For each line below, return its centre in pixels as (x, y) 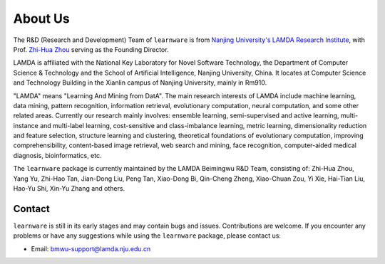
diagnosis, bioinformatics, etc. (57, 155)
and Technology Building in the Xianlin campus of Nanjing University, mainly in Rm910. (140, 83)
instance (26, 125)
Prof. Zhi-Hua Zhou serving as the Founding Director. (91, 49)
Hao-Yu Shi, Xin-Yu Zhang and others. (69, 189)
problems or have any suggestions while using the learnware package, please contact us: (147, 236)
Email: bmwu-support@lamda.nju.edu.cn (91, 248)
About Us (42, 19)
